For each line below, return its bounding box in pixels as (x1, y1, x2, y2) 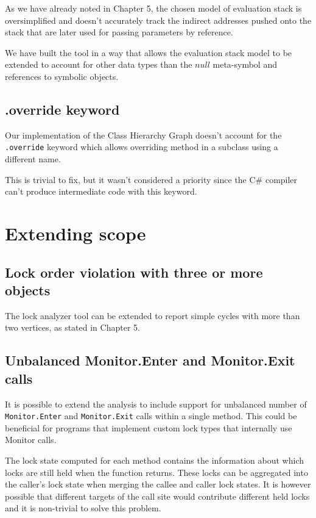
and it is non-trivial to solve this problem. (5, 502, 161, 514)
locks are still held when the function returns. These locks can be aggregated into (5, 466, 308, 478)
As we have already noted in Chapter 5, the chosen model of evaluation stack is (5, 2, 302, 14)
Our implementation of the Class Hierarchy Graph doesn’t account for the (5, 128, 282, 141)
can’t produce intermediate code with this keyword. (5, 185, 197, 198)
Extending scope (5, 220, 146, 245)
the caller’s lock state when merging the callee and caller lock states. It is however (5, 478, 311, 491)
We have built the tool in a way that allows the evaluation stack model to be (5, 46, 292, 59)
